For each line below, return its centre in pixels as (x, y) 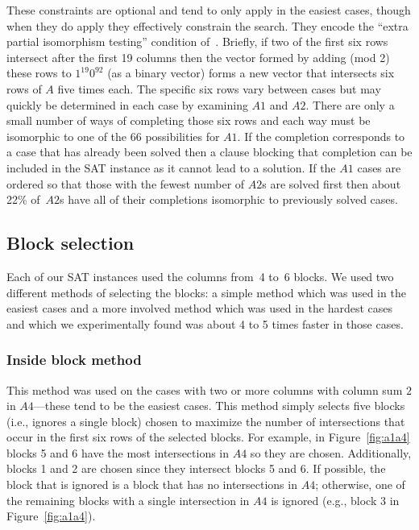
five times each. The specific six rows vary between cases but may (219, 88)
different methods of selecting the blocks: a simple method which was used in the (206, 292)
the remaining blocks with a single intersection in (128, 500)
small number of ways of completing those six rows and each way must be (189, 120)
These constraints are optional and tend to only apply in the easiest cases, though (209, 10)
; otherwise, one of (360, 484)
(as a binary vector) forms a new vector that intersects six (251, 73)
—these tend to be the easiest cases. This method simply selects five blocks (219, 406)
